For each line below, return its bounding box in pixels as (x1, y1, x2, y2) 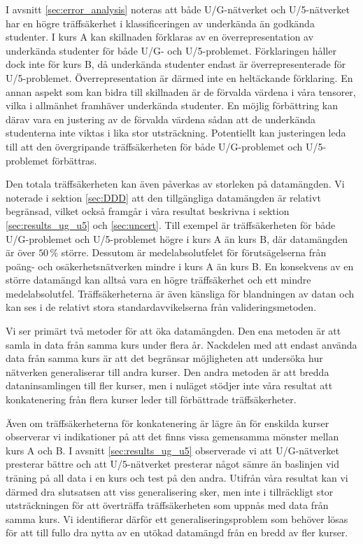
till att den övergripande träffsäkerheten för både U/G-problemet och (6, 139, 303, 153)
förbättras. (52, 153, 97, 167)
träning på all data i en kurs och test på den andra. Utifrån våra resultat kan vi (6, 470, 348, 484)
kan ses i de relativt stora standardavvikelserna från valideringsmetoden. (6, 300, 317, 314)
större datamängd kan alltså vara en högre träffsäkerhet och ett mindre (6, 272, 311, 287)
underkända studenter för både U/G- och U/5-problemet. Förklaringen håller (6, 43, 336, 57)
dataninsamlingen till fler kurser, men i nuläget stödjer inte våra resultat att (6, 378, 333, 393)
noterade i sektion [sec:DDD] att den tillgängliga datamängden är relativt (6, 190, 321, 204)
